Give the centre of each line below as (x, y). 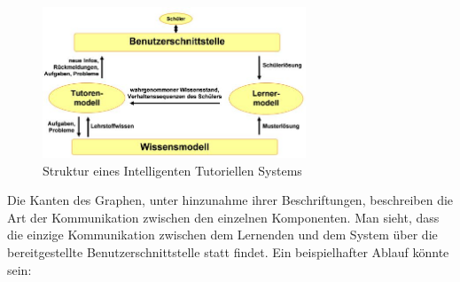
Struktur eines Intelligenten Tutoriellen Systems (172, 170)
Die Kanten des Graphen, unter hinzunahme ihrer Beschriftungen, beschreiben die (230, 200)
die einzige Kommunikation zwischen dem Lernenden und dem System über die (222, 235)
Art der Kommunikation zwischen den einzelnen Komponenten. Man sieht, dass (223, 217)
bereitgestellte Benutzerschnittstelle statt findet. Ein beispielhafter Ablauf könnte (228, 251)
